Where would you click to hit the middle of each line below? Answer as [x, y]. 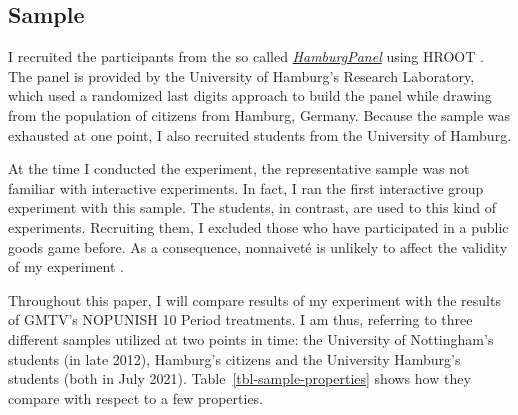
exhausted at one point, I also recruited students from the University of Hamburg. [260, 134]
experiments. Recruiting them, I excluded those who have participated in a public [258, 226]
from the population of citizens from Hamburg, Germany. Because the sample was [259, 114]
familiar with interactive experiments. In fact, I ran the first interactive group [246, 187]
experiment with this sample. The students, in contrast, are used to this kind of [252, 207]
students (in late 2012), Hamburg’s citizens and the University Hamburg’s [234, 358]
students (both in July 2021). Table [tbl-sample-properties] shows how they [239, 378]
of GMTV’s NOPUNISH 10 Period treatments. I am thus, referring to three [240, 319]
